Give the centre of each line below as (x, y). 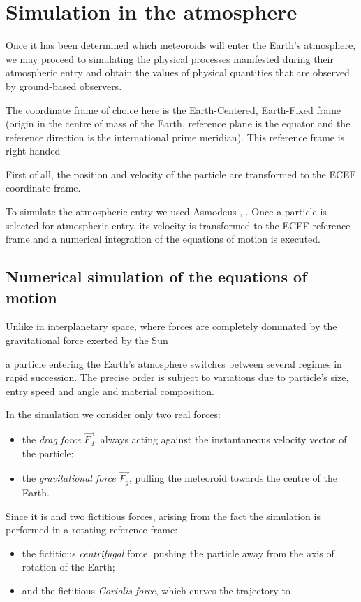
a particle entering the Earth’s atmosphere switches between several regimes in (174, 363)
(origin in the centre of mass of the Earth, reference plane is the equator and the (178, 123)
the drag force (51, 439)
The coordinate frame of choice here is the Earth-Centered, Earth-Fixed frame (174, 109)
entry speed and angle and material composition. (110, 390)
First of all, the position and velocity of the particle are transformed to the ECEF (181, 174)
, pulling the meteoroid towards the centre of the (233, 478)
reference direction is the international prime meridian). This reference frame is (175, 137)
